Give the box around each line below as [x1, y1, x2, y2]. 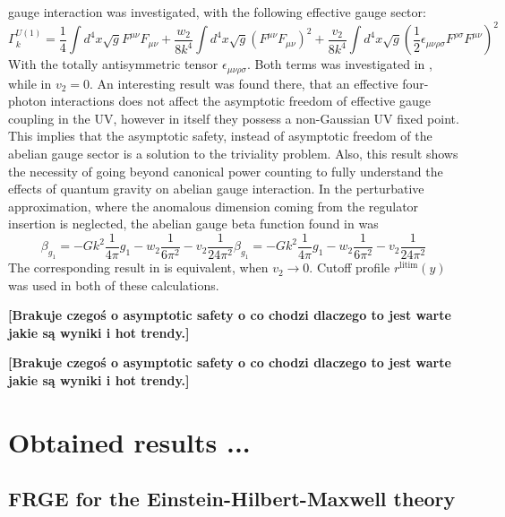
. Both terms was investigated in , [246, 55, 432, 73]
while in [8, 73, 52, 92]
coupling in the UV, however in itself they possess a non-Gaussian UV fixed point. [8, 108, 459, 127]
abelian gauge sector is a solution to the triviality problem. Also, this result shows [8, 143, 458, 162]
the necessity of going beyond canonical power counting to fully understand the [8, 161, 443, 180]
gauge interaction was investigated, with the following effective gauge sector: [8, 3, 426, 21]
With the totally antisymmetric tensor [8, 55, 218, 73]
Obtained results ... [8, 423, 251, 460]
